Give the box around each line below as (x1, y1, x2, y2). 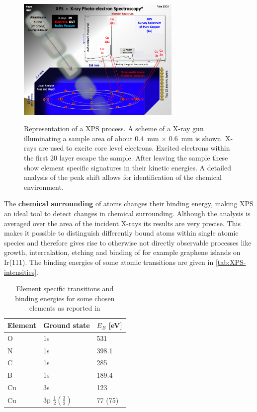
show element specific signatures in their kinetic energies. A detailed (24, 162, 231, 172)
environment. (24, 181, 64, 192)
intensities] (4, 266, 37, 277)
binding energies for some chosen (15, 293, 115, 303)
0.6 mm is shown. (169, 133, 223, 143)
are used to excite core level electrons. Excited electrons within (38, 143, 230, 153)
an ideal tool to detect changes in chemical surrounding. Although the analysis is (4, 208, 251, 218)
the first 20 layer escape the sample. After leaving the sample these (24, 152, 228, 163)
